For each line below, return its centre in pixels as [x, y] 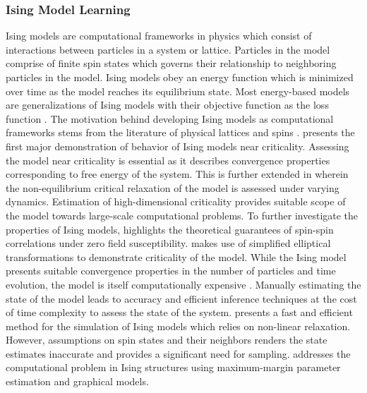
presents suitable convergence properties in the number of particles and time [171, 271]
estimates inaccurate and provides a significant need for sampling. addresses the [178, 353]
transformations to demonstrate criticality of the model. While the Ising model [176, 256]
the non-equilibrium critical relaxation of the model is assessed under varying [173, 187]
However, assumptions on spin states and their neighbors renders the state [167, 340]
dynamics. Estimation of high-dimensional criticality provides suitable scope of [176, 201]
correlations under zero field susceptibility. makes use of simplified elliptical [168, 243]
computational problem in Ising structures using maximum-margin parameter [173, 367]
